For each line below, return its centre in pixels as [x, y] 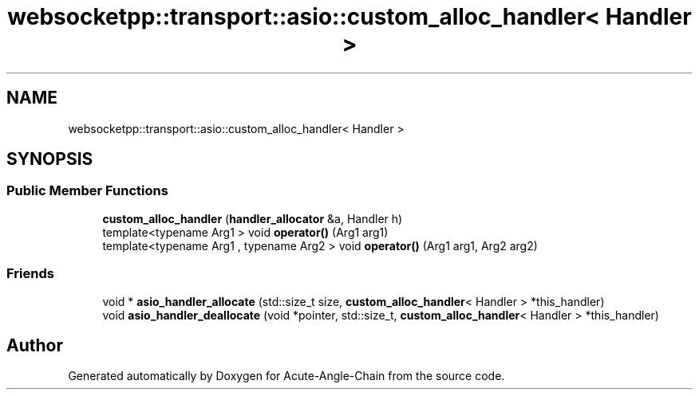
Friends [30, 274]
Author [35, 345]
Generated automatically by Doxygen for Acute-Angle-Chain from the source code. [286, 376]
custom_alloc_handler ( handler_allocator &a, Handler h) [253, 218]
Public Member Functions [87, 191]
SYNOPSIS [50, 159]
